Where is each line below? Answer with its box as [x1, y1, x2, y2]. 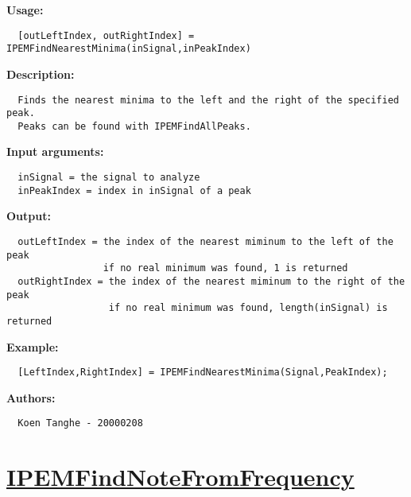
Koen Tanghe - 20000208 [17, 417, 143, 429]
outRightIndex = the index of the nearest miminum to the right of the [17, 275, 405, 287]
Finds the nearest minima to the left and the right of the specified [17, 94, 399, 106]
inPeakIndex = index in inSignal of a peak [17, 184, 251, 196]
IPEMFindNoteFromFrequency [6, 460, 355, 493]
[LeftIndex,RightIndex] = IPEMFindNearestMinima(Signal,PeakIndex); [17, 367, 388, 379]
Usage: [6, 2, 44, 17]
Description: [6, 65, 75, 82]
